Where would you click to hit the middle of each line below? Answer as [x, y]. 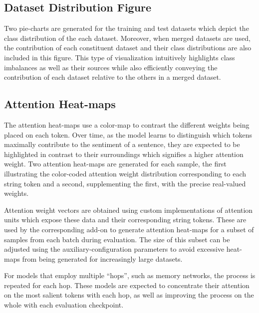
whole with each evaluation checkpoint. [64, 305]
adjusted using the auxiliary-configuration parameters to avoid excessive [114, 249]
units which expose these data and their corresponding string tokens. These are [125, 220]
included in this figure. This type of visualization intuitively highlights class [120, 57]
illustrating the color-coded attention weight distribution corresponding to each [125, 173]
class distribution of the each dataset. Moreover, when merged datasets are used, [127, 38]
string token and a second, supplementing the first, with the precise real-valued [125, 183]
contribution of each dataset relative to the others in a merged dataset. [113, 77]
